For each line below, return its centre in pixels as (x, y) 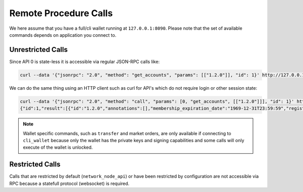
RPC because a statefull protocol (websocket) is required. (69, 183)
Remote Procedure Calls (61, 13)
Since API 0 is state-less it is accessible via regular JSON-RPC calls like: (85, 61)
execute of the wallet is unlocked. (58, 147)
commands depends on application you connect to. (63, 35)
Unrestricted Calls (39, 50)
